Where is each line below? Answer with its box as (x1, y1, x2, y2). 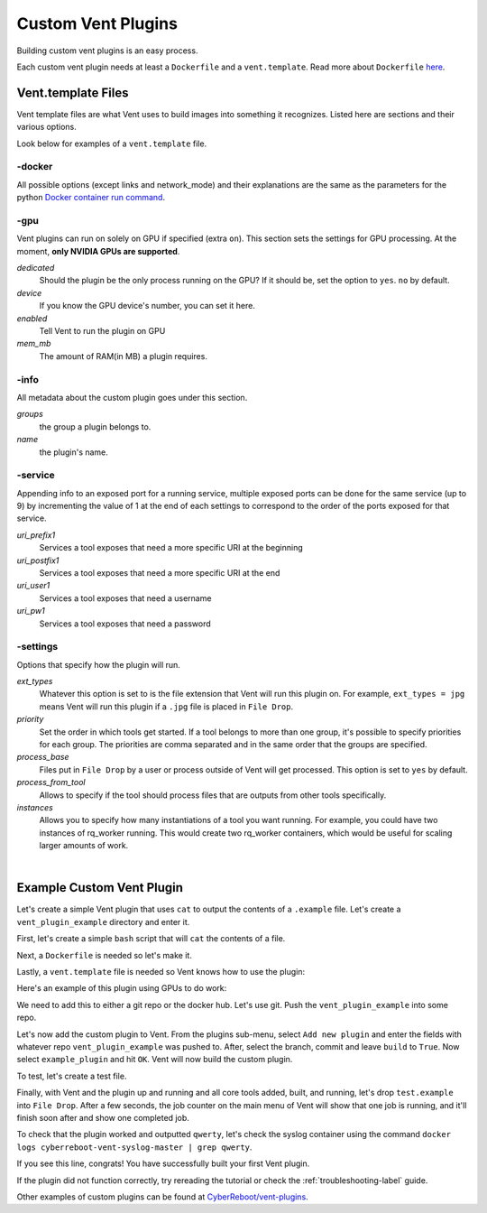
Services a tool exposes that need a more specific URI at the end (39, 568, 280, 578)
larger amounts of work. (39, 840, 129, 851)
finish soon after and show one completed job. (16, 1112, 189, 1123)
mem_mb (16, 338, 51, 349)
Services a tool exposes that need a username (39, 592, 212, 604)
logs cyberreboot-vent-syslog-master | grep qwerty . (16, 1142, 253, 1153)
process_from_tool (16, 777, 86, 788)
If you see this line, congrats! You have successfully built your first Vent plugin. (16, 1158, 310, 1169)
